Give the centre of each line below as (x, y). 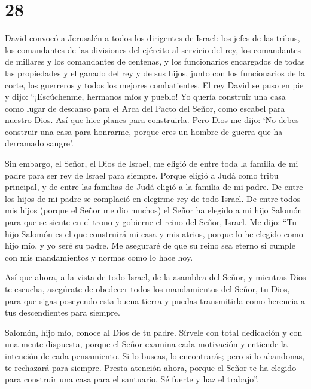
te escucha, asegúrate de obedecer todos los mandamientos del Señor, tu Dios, (147, 289)
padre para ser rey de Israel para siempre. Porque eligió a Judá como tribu (142, 175)
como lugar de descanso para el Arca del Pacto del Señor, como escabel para (145, 108)
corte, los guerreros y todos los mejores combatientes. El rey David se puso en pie (154, 85)
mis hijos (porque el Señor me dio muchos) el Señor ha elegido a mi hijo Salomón (154, 210)
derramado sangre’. (39, 143)
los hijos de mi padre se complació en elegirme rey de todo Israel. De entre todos (153, 198)
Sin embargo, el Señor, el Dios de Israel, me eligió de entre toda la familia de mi (152, 163)
